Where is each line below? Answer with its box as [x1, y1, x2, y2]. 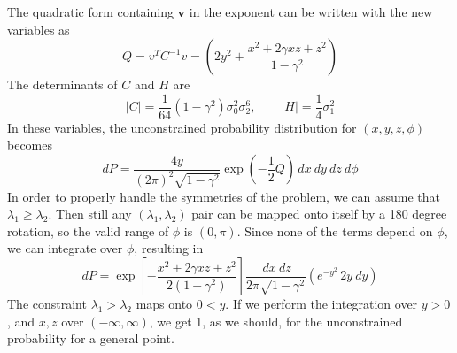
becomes [7, 135, 53, 154]
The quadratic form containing [7, 3, 174, 20]
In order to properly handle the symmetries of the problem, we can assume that [7, 187, 440, 205]
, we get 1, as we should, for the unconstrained [149, 311, 403, 330]
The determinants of [7, 75, 118, 94]
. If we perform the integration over [225, 295, 418, 313]
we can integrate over [7, 239, 123, 257]
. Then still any [48, 204, 132, 223]
